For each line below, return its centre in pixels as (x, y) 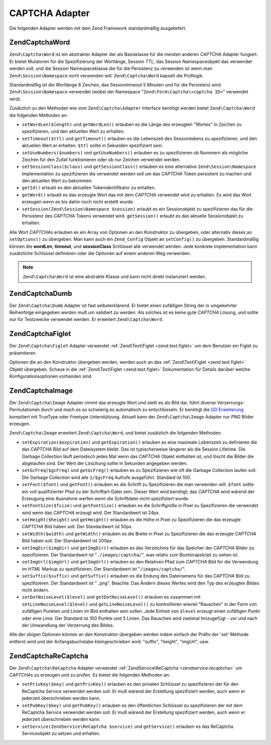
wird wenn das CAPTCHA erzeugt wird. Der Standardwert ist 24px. (91, 513)
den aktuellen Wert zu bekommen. (57, 181)
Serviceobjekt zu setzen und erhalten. (61, 733)
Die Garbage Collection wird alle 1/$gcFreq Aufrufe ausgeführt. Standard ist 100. (107, 477)
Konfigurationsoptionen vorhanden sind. (51, 376)
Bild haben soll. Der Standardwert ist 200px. (67, 541)
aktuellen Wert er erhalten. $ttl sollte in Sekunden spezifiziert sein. (92, 145)
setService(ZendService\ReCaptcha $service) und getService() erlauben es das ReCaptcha (127, 726)
